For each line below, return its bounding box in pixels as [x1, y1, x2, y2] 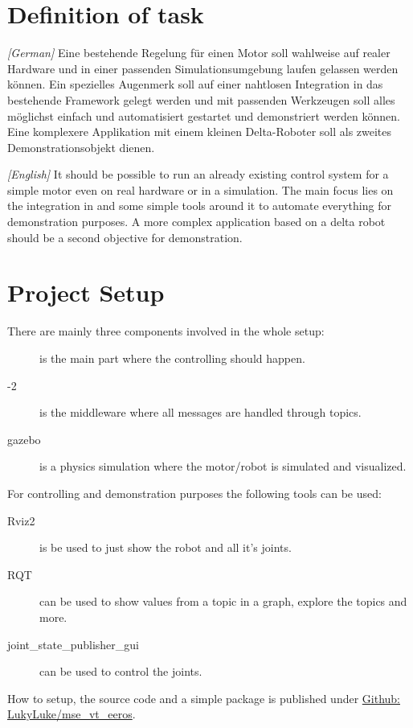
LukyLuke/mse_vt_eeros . [7, 705, 136, 722]
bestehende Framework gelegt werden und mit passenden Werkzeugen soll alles [7, 91, 395, 108]
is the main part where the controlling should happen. [39, 349, 305, 366]
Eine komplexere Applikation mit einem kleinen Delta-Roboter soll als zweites [7, 123, 392, 140]
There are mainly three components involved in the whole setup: [7, 323, 325, 339]
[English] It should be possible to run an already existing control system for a [7, 166, 389, 183]
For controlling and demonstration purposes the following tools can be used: [7, 484, 382, 501]
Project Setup [7, 276, 165, 309]
